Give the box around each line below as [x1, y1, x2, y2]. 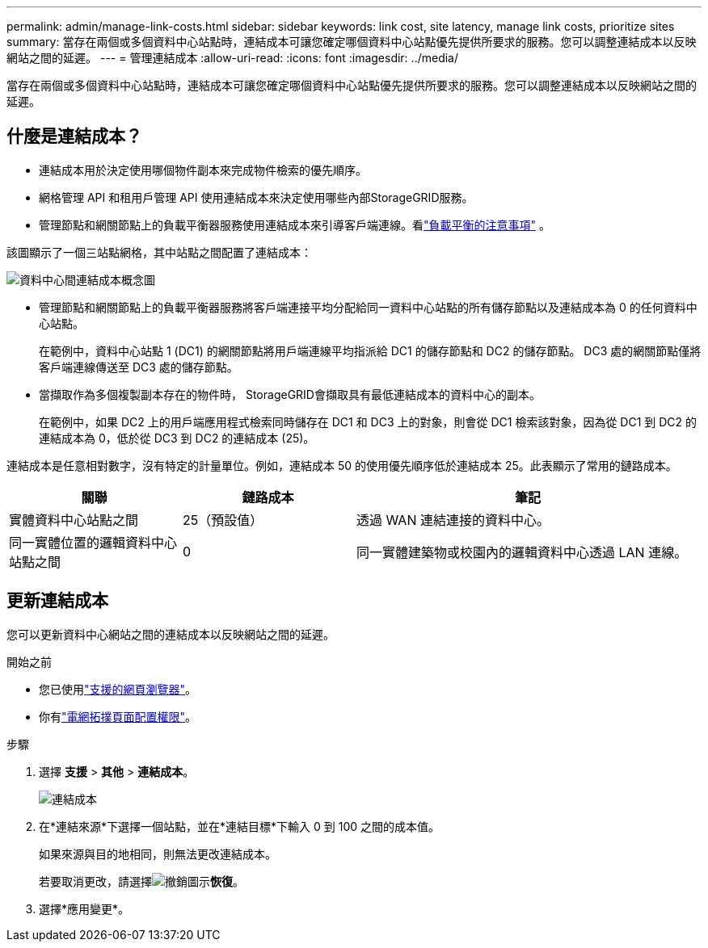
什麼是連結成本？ [6, 126, 142, 147]
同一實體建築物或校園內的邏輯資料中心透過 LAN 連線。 [356, 543, 688, 560]
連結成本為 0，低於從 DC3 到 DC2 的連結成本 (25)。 [39, 430, 315, 445]
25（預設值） [183, 511, 263, 528]
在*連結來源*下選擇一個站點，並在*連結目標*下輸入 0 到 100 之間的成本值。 [39, 819, 440, 833]
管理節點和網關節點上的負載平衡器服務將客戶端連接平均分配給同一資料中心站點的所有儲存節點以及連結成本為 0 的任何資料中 [39, 300, 697, 314]
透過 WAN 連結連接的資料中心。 [356, 511, 550, 528]
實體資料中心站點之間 [9, 511, 139, 528]
